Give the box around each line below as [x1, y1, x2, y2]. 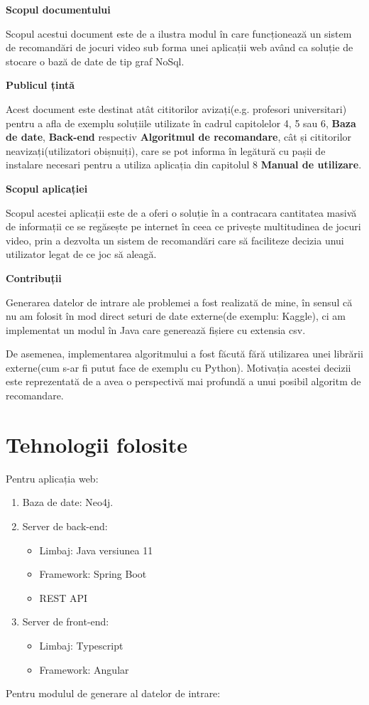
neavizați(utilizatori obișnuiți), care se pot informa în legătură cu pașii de [6, 143, 326, 158]
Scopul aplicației [6, 181, 88, 195]
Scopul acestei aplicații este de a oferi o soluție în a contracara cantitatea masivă [6, 205, 357, 220]
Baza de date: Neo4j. [22, 495, 114, 510]
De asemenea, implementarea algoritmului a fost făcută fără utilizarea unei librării [6, 346, 363, 361]
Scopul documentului [6, 2, 111, 16]
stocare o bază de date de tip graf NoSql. [6, 53, 184, 68]
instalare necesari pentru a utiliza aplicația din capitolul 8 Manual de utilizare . [6, 157, 362, 172]
